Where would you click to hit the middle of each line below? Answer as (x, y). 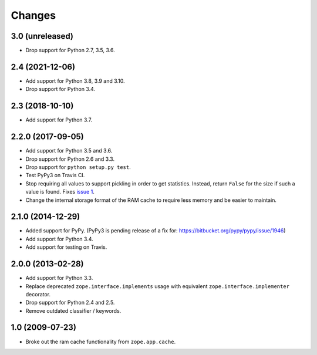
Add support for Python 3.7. (59, 120)
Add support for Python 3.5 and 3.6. (69, 151)
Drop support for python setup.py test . (78, 167)
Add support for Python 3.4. (59, 239)
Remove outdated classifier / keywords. (73, 310)
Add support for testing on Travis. (66, 247)
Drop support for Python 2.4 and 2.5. (70, 303)
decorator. (38, 294)
